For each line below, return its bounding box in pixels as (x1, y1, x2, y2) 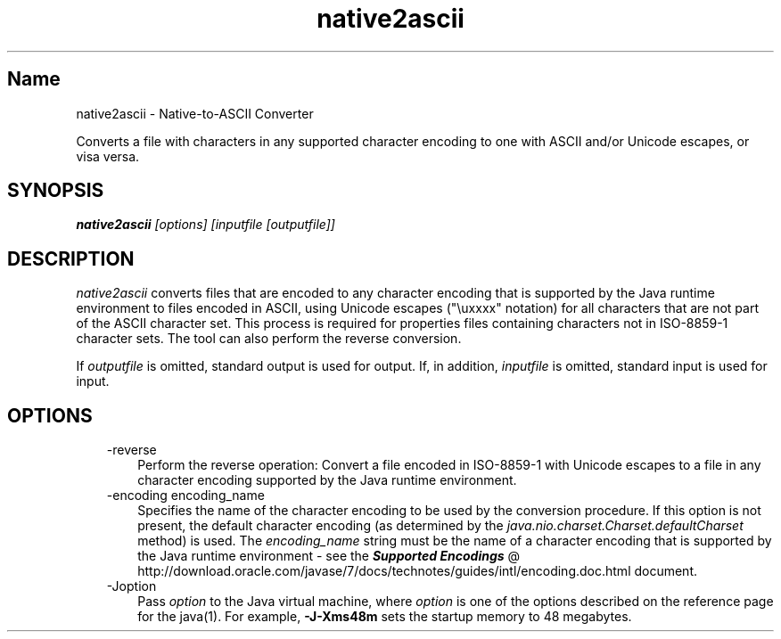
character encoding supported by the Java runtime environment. (137, 472, 517, 488)
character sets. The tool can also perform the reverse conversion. (76, 331, 462, 347)
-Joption (106, 578, 157, 594)
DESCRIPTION (7, 247, 135, 270)
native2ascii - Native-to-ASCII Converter (76, 105, 314, 121)
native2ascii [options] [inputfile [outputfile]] (76, 217, 335, 233)
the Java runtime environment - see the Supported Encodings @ (137, 548, 521, 564)
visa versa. (76, 148, 140, 164)
